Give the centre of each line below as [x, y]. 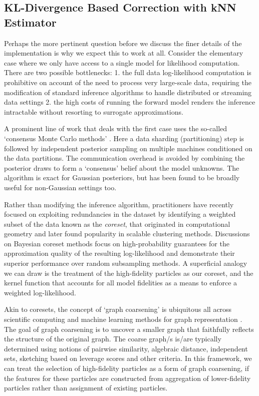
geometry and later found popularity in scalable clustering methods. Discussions [127, 234]
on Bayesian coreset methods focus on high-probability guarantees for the [117, 243]
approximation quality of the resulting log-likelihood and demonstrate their [119, 253]
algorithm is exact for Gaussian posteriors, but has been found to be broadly [122, 177]
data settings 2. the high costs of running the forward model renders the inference [130, 102]
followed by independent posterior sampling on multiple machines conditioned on [128, 148]
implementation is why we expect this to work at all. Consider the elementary [124, 53]
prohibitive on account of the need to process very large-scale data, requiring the [128, 82]
